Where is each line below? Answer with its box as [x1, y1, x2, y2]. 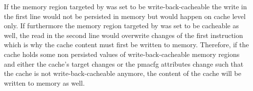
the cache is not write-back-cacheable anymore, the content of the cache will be [4, 68, 242, 78]
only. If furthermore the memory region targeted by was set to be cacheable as [4, 20, 239, 31]
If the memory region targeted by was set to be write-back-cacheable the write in [4, 1, 247, 11]
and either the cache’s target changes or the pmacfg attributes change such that [4, 58, 244, 69]
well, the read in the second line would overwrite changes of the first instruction [4, 30, 243, 40]
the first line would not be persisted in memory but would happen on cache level [4, 11, 246, 21]
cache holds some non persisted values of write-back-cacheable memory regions [4, 49, 240, 59]
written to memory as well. [4, 77, 85, 88]
